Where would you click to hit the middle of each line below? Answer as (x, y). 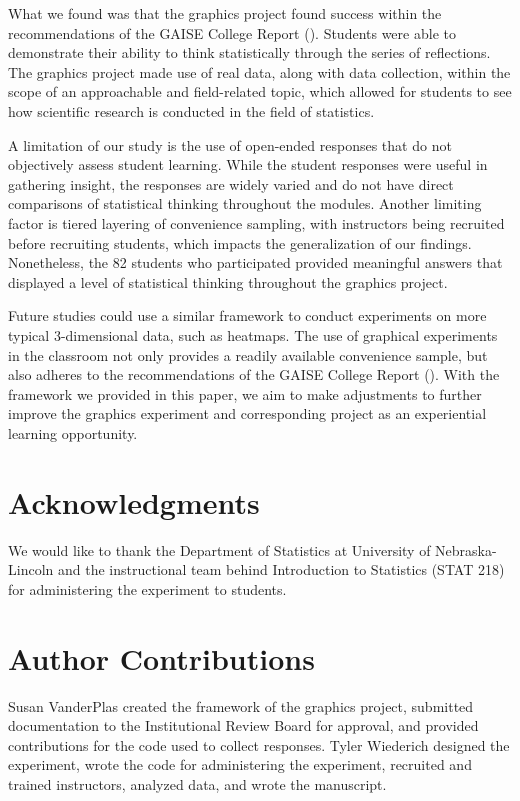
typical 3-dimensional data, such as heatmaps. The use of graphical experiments (253, 334)
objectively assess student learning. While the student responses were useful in (248, 164)
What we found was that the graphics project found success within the (225, 13)
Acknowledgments (134, 501)
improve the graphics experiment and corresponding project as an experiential (247, 413)
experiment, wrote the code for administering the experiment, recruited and (240, 764)
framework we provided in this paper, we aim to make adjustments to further (245, 393)
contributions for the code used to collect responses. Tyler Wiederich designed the (259, 744)
